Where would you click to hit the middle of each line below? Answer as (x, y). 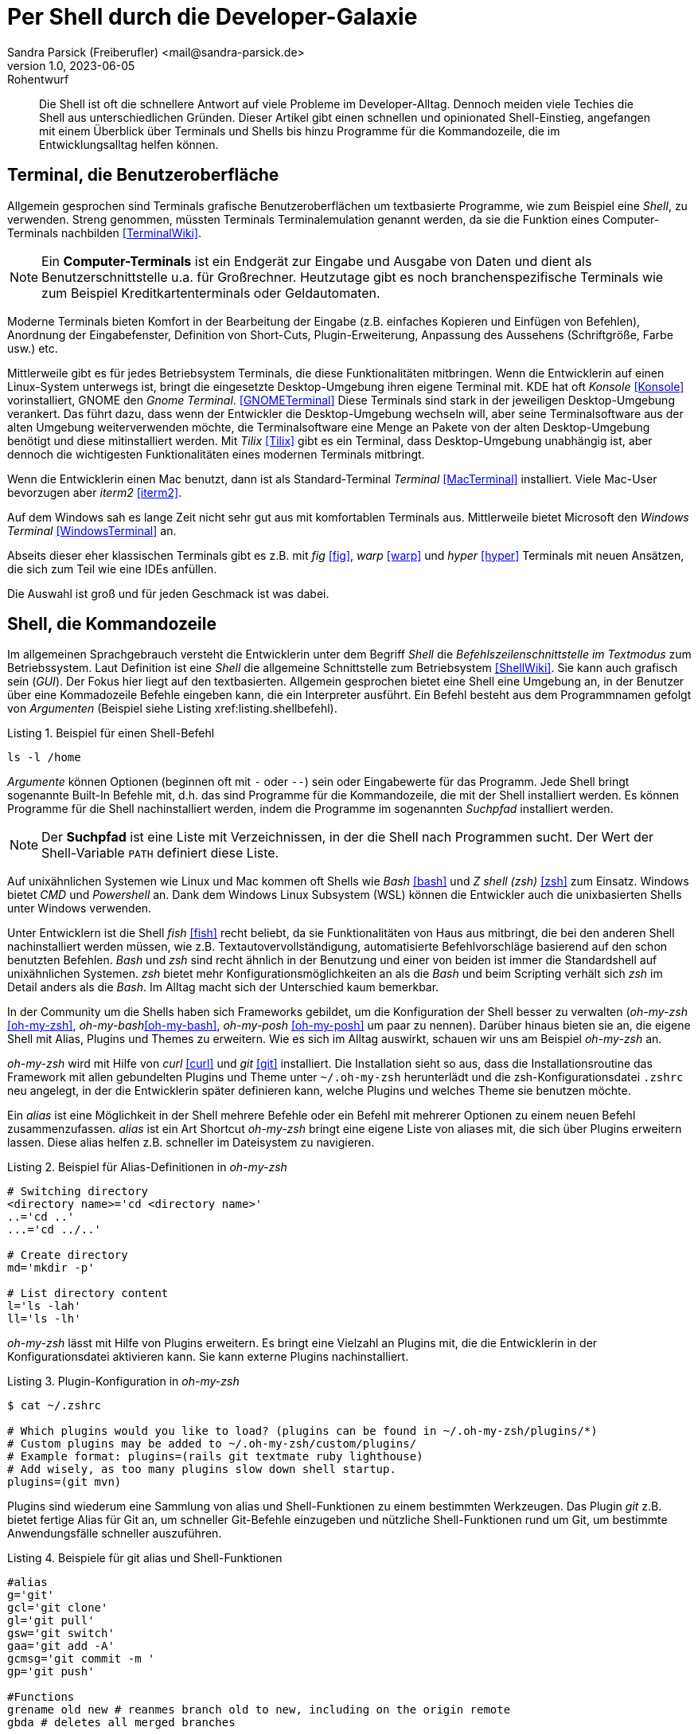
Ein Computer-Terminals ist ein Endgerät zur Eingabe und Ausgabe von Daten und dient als (317, 261)
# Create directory (68, 1255)
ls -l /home (44, 758)
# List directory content (88, 1293)
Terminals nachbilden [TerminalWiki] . (105, 233)
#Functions (41, 1697)
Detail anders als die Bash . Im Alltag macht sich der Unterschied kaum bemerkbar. (223, 987)
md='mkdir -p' (51, 1268)
